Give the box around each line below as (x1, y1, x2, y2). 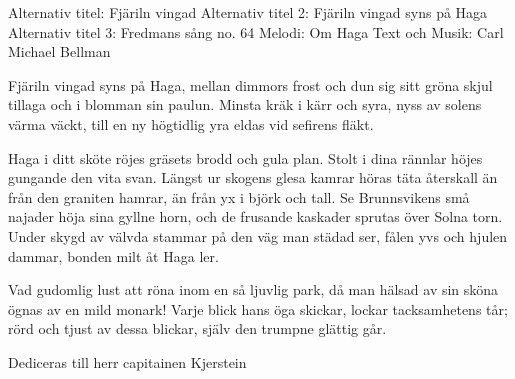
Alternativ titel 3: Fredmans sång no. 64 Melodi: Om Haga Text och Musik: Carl (8, 21, 504, 42)
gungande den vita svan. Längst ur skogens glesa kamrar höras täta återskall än (8, 167, 498, 188)
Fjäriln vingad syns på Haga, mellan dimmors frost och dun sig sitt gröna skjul (8, 74, 493, 95)
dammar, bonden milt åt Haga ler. (8, 245, 219, 266)
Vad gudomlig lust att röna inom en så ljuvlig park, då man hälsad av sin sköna (8, 279, 499, 300)
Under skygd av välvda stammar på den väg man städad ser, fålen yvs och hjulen (8, 225, 508, 246)
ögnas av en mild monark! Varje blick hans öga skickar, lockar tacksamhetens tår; (8, 298, 508, 319)
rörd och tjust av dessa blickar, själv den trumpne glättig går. (8, 318, 387, 339)
